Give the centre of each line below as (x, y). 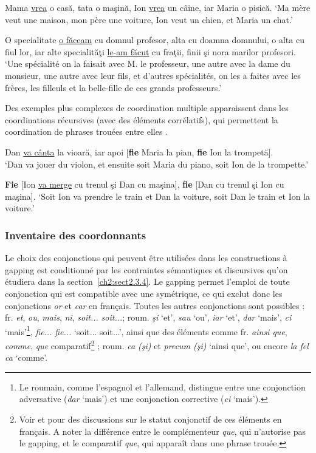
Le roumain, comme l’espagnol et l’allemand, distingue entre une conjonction (162, 387)
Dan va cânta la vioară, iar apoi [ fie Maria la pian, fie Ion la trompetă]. (139, 152)
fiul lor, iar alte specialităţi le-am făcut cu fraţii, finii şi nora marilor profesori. (150, 51)
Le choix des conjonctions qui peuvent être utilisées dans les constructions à (146, 258)
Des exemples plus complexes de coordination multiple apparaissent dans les (147, 108)
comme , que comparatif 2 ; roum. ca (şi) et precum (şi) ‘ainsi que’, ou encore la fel (157, 344)
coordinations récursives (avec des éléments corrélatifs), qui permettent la (142, 119)
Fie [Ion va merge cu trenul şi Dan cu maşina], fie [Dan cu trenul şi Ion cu (145, 184)
